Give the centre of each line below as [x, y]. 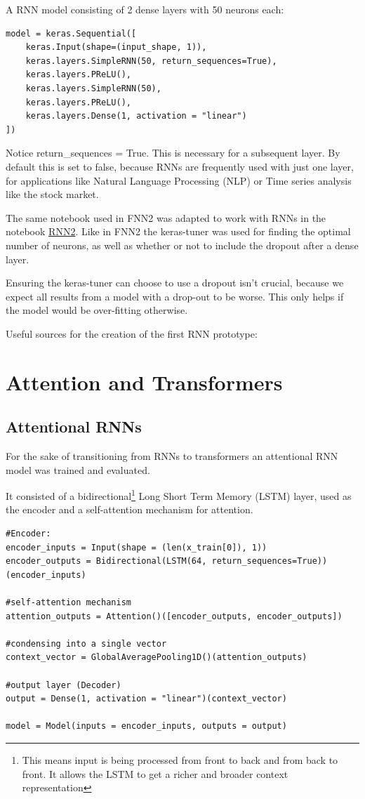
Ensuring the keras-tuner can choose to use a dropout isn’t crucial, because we [175, 283]
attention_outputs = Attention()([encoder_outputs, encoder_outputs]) [174, 616]
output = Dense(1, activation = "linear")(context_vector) [146, 699]
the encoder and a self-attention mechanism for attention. [130, 509]
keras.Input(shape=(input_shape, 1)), [116, 47]
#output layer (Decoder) [64, 685]
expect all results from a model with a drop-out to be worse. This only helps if [175, 296]
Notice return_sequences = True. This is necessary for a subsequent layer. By [173, 153]
